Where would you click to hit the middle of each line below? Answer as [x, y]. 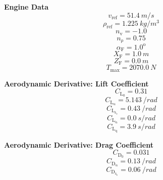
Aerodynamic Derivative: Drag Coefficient [79, 144]
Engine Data [26, 7]
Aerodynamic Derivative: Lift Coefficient [76, 83]
